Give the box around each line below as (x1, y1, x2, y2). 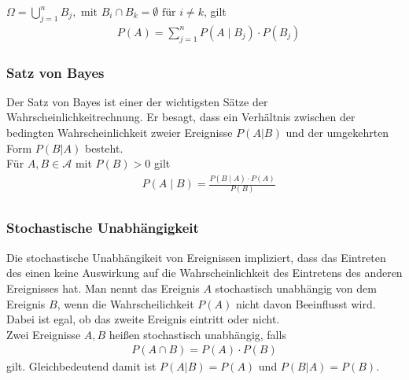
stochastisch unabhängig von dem (215, 279, 377, 296)
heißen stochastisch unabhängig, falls (109, 326, 286, 342)
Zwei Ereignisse (6, 326, 81, 342)
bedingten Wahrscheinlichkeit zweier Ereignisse (6, 124, 233, 141)
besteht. (84, 139, 123, 156)
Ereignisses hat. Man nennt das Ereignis (6, 279, 200, 296)
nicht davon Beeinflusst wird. (235, 295, 376, 312)
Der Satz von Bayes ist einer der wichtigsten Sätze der (6, 93, 268, 109)
